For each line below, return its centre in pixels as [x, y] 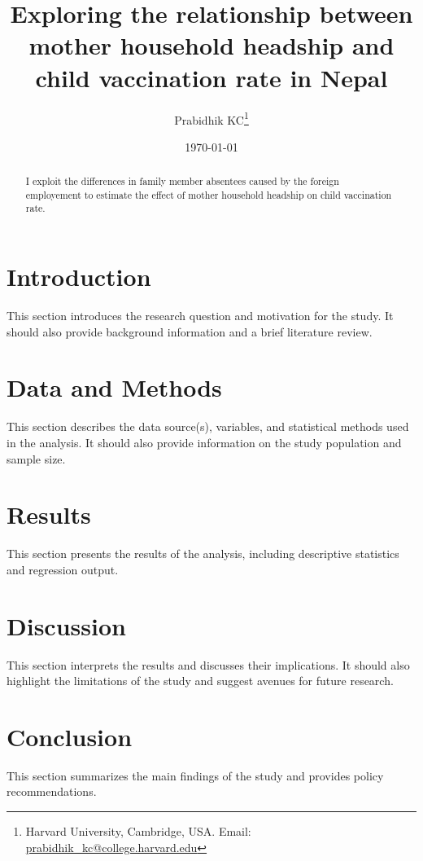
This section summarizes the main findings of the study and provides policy [195, 775]
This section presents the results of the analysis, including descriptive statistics [203, 553]
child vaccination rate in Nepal [211, 77]
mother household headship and [211, 45]
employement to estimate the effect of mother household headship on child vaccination [209, 194]
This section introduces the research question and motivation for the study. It [200, 316]
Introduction [79, 277]
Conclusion [70, 736]
